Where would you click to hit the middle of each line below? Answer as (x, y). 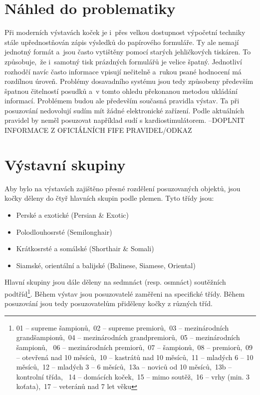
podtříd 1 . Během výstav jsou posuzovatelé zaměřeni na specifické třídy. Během (125, 293)
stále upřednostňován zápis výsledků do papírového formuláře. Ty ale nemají (122, 42)
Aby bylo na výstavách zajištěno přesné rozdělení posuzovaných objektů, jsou (123, 188)
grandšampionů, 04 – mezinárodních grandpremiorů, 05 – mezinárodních (128, 337)
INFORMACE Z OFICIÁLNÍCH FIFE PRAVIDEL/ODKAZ (98, 130)
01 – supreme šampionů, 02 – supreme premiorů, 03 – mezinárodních (123, 327)
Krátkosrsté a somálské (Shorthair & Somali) (85, 248)
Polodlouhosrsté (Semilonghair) (64, 231)
